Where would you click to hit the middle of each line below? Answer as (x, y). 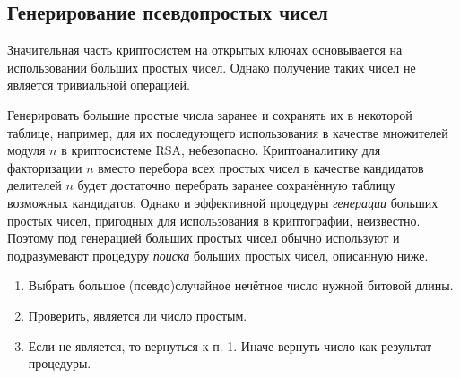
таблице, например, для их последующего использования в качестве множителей (228, 132)
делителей (35, 185)
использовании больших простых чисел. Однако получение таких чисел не (212, 67)
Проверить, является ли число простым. (138, 315)
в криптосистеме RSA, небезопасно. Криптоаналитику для (221, 150)
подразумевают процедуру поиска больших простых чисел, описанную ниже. (218, 255)
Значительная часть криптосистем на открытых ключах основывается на (205, 50)
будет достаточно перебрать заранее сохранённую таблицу (236, 185)
